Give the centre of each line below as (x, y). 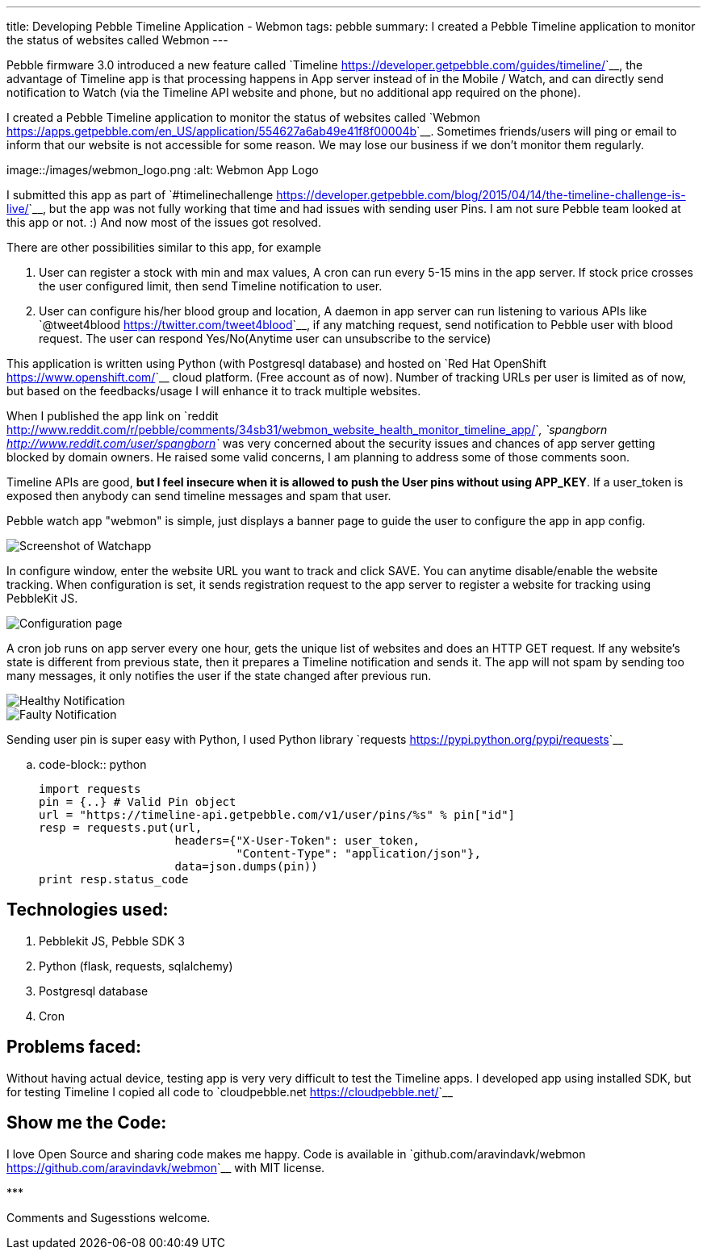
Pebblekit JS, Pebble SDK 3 (112, 941)
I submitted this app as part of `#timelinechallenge (140, 195)
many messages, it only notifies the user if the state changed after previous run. (219, 676)
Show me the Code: (87, 1123)
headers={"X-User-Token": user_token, (297, 841)
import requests (90, 789)
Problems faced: (74, 1047)
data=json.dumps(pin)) (246, 866)
